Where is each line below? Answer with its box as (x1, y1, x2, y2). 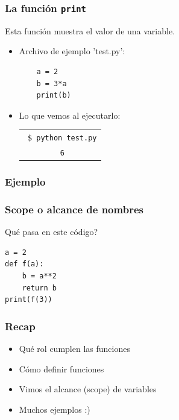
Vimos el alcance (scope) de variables (19, 383, 157, 395)
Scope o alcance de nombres (5, 201, 143, 216)
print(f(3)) (5, 295, 52, 304)
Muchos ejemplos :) (19, 403, 90, 415)
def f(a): (5, 260, 44, 269)
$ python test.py (27, 134, 97, 143)
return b (22, 283, 57, 292)
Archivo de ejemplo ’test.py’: (19, 45, 125, 57)
